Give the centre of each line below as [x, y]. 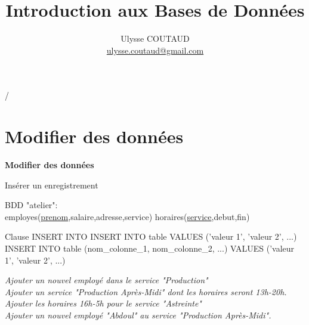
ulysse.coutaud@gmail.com [155, 50]
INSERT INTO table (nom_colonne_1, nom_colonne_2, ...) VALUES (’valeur [150, 248]
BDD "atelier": [31, 205]
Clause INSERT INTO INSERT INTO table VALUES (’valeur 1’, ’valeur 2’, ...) [151, 236]
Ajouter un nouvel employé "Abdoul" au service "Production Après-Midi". [138, 315]
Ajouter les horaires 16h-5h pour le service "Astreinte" [103, 303]
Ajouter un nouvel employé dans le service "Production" [106, 280]
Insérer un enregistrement [52, 185]
